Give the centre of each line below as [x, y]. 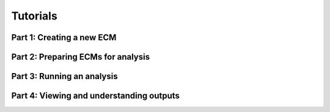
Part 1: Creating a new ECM [64, 37]
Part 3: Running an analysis [65, 76]
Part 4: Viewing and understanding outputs [96, 96]
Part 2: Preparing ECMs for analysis [80, 57]
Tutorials [34, 16]
